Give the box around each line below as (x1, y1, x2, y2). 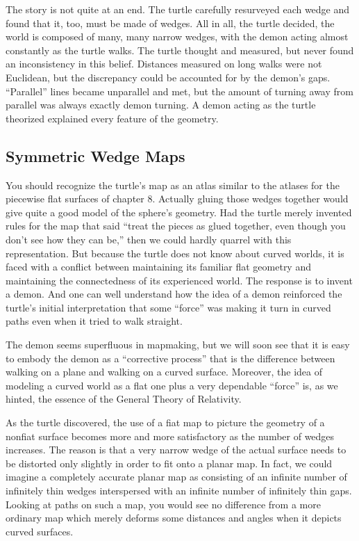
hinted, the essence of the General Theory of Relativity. (6, 391, 242, 406)
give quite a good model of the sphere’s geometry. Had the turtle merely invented (6, 204, 352, 219)
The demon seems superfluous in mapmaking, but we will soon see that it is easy (6, 337, 350, 352)
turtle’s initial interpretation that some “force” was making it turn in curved (6, 300, 331, 314)
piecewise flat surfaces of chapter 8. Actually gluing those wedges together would (6, 191, 349, 206)
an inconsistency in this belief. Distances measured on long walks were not (6, 56, 322, 71)
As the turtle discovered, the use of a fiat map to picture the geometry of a (6, 415, 325, 430)
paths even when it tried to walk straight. (6, 314, 183, 328)
